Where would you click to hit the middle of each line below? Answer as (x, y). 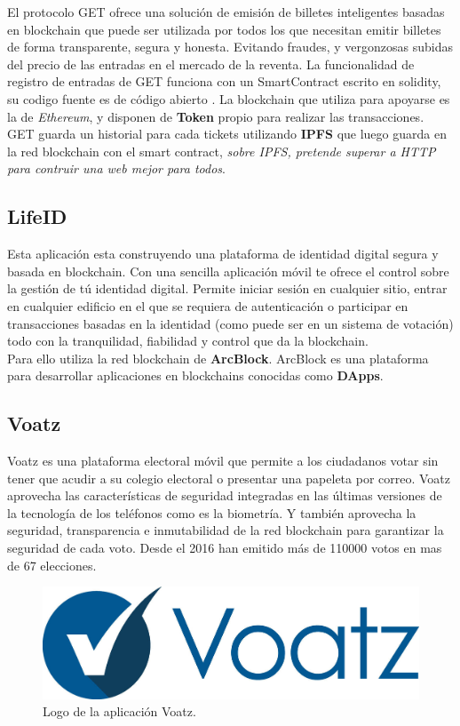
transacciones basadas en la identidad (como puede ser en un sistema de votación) (230, 323)
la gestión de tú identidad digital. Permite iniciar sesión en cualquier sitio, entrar (227, 288)
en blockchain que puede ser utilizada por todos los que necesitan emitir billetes (224, 29)
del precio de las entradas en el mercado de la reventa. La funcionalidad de (211, 64)
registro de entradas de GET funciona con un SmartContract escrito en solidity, (224, 81)
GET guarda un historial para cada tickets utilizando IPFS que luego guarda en (227, 134)
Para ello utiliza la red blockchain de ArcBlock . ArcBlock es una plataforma (218, 358)
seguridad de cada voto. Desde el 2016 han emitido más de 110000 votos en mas (225, 548)
